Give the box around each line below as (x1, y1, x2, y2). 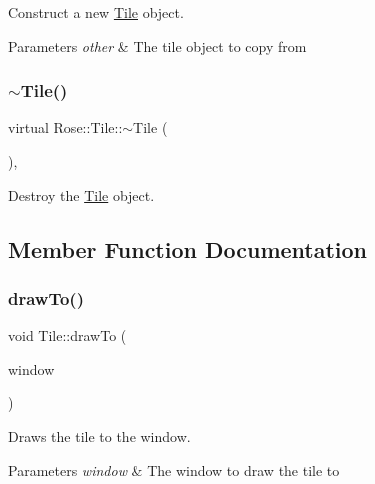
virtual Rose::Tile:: (8, 117, 123, 138)
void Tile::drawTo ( (8, 325, 127, 346)
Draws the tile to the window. (8, 425, 191, 446)
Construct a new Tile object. (8, 2, 184, 22)
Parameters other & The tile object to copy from (8, 35, 307, 56)
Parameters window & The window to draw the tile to (8, 459, 340, 480)
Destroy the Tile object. (8, 184, 155, 205)
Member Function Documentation (8, 233, 368, 264)
